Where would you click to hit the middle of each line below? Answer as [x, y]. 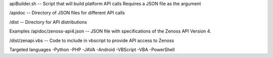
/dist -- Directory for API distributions [48, 22]
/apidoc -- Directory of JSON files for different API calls [67, 13]
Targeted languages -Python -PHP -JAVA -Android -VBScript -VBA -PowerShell [92, 49]
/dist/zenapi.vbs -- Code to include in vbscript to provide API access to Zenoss [92, 40]
